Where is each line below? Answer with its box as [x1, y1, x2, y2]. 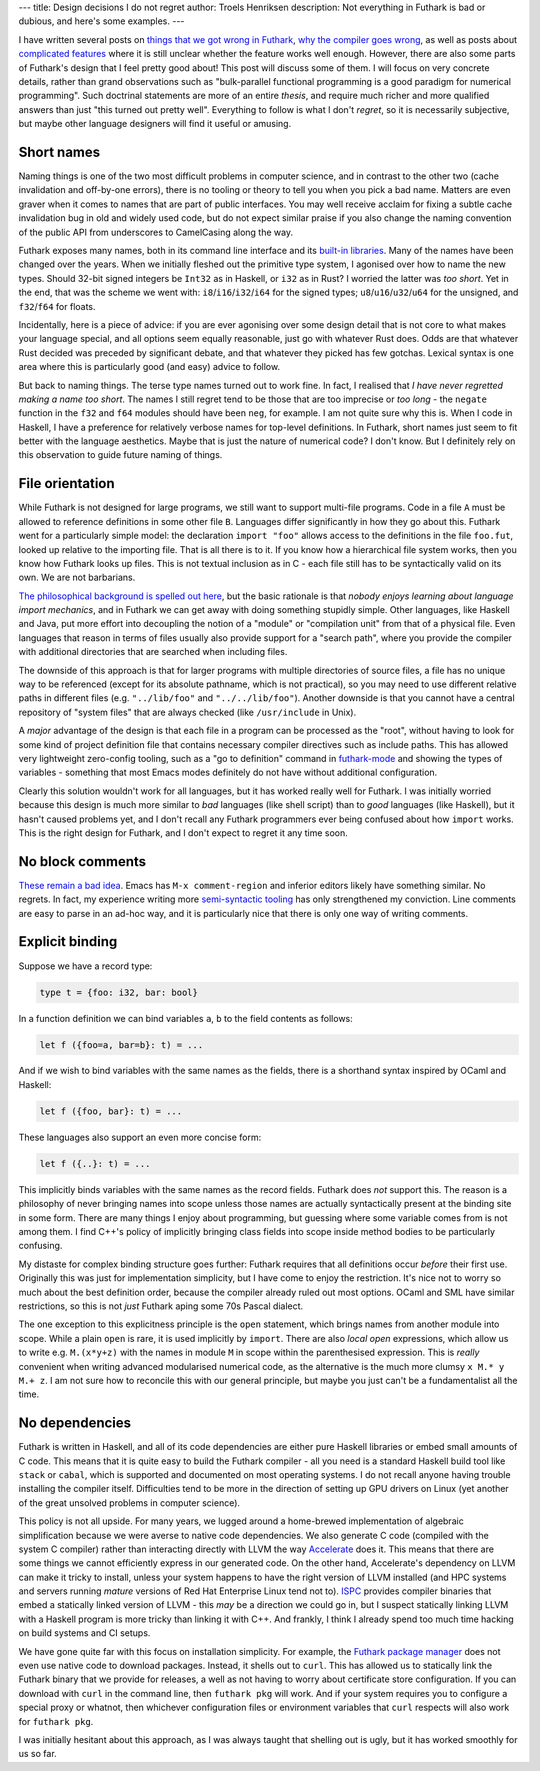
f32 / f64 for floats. [18, 300, 96, 312]
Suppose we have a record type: [18, 960, 153, 972]
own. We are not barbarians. [18, 571, 136, 584]
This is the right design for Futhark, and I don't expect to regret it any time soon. [18, 826, 349, 839]
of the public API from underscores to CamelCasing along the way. [18, 226, 294, 238]
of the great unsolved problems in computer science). [18, 1496, 240, 1509]
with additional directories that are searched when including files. [18, 646, 288, 658]
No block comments [18, 853, 147, 870]
